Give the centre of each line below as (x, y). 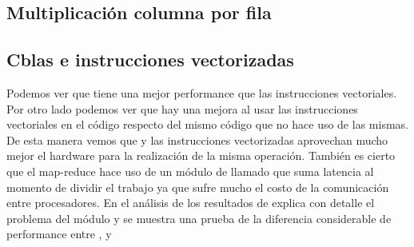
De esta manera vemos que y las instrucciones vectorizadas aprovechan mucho (197, 139)
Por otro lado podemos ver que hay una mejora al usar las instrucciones (182, 108)
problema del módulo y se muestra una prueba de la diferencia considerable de (199, 218)
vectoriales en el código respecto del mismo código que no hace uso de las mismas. (207, 124)
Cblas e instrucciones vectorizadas (150, 60)
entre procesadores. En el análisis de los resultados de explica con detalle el (191, 203)
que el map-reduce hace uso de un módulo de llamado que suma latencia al (190, 171)
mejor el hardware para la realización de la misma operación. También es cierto (201, 155)
